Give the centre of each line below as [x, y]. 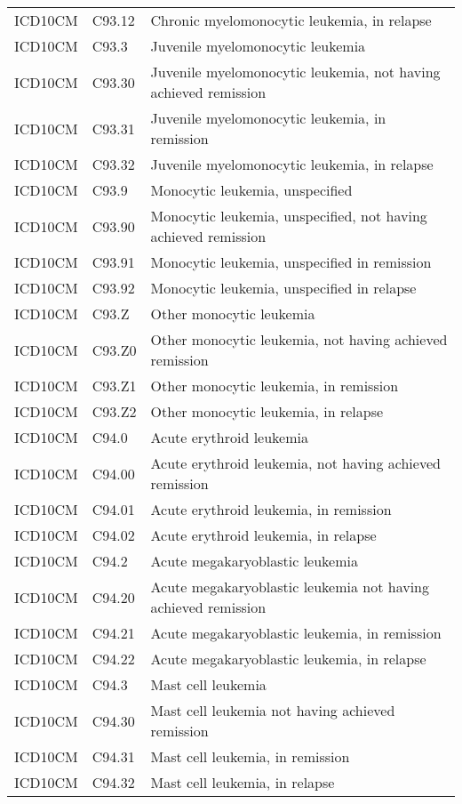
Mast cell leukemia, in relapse [243, 782]
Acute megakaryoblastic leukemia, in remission [296, 633]
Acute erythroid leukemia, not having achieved [295, 463]
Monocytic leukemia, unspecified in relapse [283, 288]
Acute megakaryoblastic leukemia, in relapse [288, 659]
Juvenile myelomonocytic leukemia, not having [295, 72]
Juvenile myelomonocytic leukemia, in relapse [292, 164]
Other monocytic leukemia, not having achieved [299, 339]
